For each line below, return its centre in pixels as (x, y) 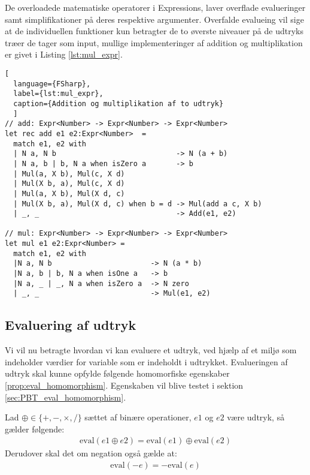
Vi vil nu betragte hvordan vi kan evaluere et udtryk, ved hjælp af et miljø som (151, 350)
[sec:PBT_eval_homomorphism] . (66, 397)
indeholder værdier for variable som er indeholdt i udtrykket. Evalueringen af (146, 361)
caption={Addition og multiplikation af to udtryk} (118, 103)
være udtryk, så (256, 417)
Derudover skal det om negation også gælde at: (91, 453)
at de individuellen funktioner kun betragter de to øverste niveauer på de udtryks (154, 31)
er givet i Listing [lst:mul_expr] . (64, 54)
